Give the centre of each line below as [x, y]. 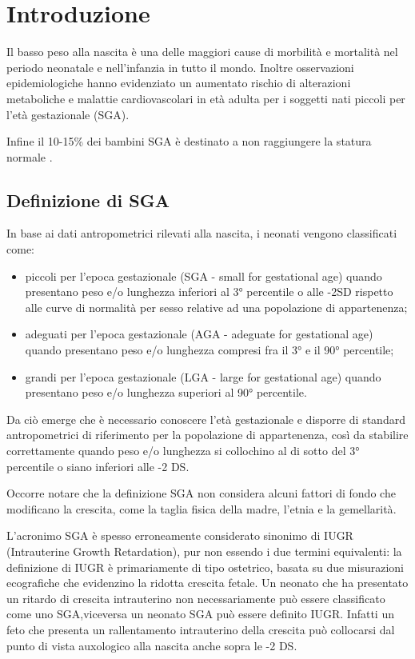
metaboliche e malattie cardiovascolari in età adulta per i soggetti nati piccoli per [206, 98]
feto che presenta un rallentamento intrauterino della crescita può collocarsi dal [201, 629]
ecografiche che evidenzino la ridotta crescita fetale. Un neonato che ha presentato [207, 583]
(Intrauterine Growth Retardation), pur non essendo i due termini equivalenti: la [204, 551]
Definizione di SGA [88, 200]
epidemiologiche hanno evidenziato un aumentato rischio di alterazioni [179, 83]
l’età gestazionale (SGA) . [68, 114]
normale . [30, 156]
